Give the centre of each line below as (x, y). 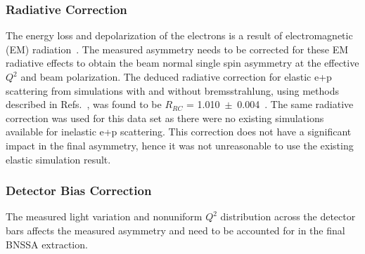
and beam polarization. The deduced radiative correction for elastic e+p (176, 76)
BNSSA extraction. (47, 244)
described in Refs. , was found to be (84, 104)
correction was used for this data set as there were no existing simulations (165, 118)
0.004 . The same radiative (295, 104)
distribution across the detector (288, 216)
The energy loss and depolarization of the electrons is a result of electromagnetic (179, 35)
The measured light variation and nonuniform (104, 216)
